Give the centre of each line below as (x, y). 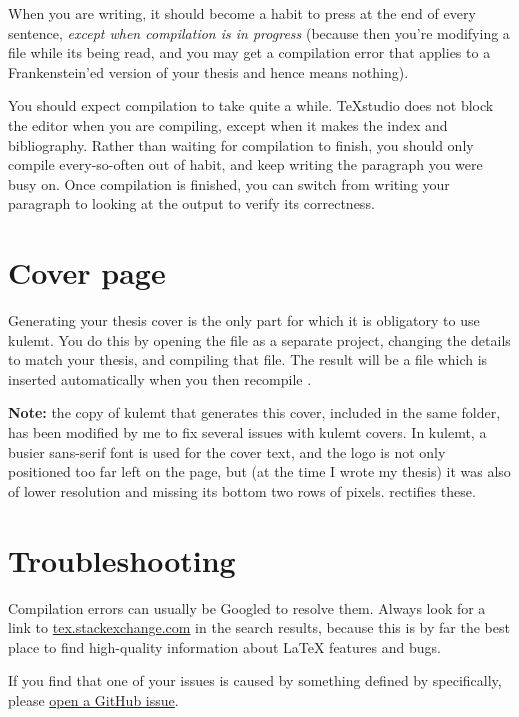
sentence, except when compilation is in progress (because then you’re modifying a (259, 32)
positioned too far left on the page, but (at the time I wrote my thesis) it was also (259, 471)
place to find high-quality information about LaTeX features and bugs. (224, 646)
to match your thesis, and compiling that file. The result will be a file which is (248, 359)
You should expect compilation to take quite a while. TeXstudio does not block (251, 105)
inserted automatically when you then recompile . (160, 378)
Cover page (87, 272)
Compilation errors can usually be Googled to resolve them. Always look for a (247, 607)
